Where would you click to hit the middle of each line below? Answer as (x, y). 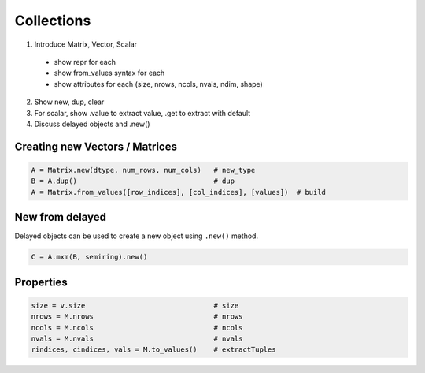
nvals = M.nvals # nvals (137, 338)
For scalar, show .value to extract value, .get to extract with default (142, 113)
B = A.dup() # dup (133, 181)
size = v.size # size (135, 305)
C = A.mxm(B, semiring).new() (89, 257)
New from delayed (60, 217)
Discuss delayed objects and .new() (92, 124)
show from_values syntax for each (109, 73)
